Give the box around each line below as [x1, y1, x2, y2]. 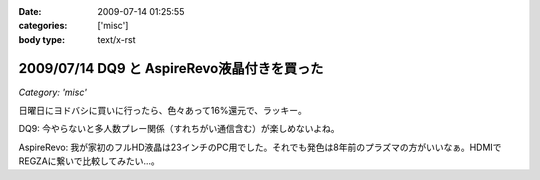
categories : [18, 20, 68, 32]
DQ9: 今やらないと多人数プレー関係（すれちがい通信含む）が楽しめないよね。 [18, 123, 340, 135]
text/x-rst [97, 33, 136, 45]
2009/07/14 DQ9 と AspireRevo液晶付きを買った [18, 60, 324, 77]
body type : [18, 33, 65, 45]
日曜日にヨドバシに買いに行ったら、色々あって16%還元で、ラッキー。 [18, 105, 307, 117]
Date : [18, 6, 42, 17]
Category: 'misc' [18, 86, 87, 98]
